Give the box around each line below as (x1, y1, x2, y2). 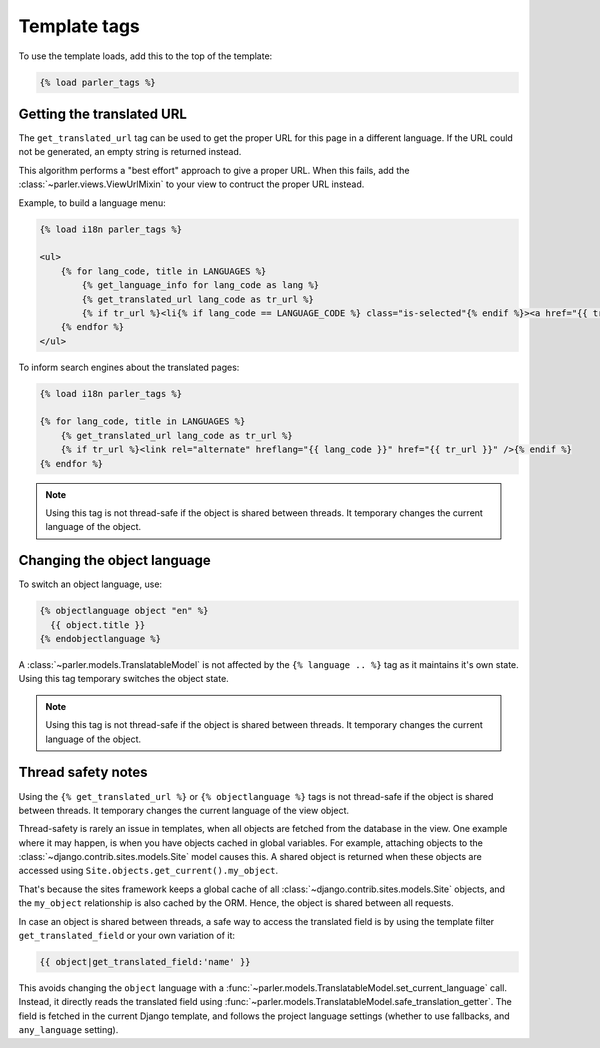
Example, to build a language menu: (18, 196, 166, 209)
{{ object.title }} (50, 619, 146, 630)
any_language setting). (18, 1024, 119, 1036)
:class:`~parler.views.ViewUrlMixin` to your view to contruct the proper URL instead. (18, 178, 365, 190)
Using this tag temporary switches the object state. (18, 673, 229, 685)
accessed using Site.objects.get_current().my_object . (18, 865, 279, 877)
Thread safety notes (18, 764, 149, 781)
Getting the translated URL (18, 105, 187, 122)
